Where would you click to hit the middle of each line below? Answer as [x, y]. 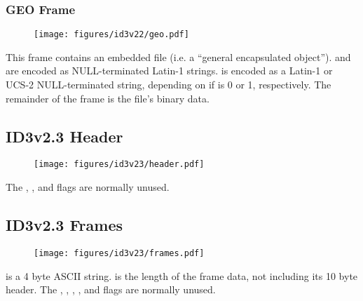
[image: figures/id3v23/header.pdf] [119, 165]
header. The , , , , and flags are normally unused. [111, 289]
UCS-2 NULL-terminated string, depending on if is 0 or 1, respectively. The [169, 85]
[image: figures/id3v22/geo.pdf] [111, 35]
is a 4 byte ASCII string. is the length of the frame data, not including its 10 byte [182, 275]
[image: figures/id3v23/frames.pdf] [119, 253]
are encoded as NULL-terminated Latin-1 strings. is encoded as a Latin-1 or [169, 71]
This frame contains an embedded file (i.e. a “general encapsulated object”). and [178, 56]
